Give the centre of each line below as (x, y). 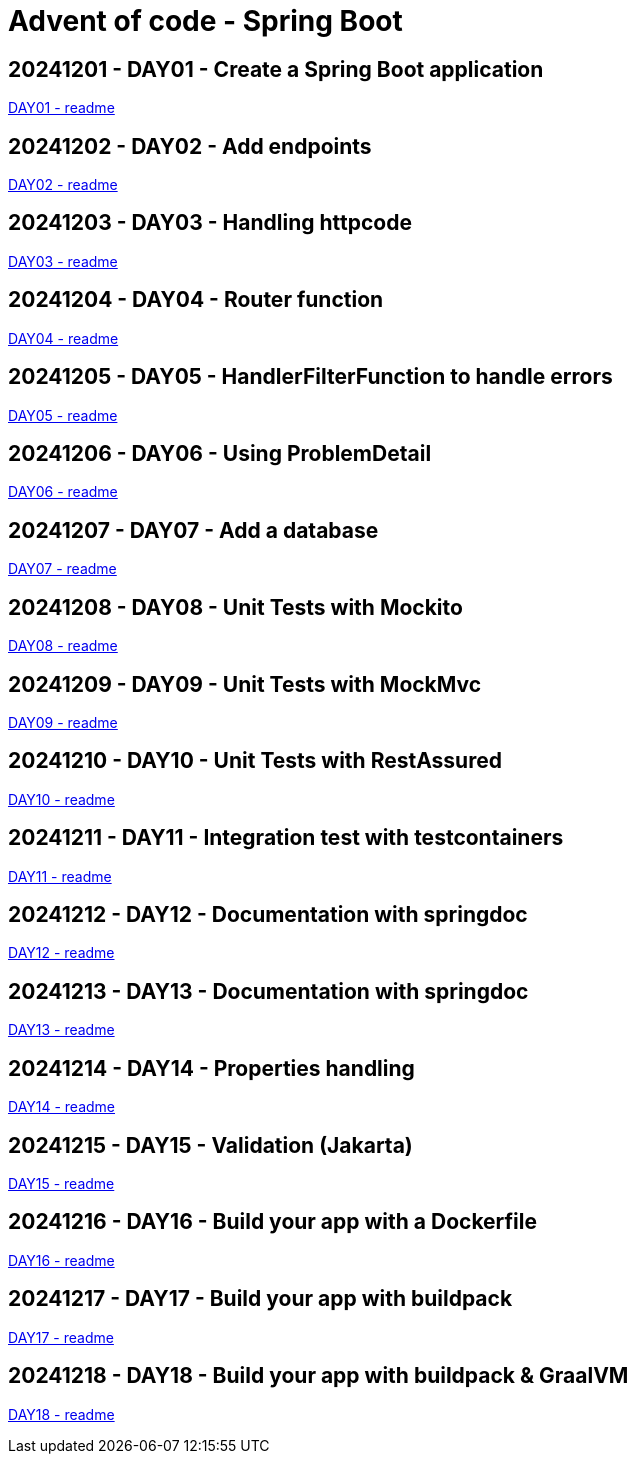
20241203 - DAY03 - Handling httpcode (210, 223)
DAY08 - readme (63, 646)
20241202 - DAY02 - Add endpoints (190, 146)
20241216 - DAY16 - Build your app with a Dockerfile (272, 1222)
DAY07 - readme (62, 569)
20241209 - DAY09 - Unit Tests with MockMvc (245, 684)
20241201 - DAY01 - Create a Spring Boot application (276, 69)
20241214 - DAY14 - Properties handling (211, 1068)
